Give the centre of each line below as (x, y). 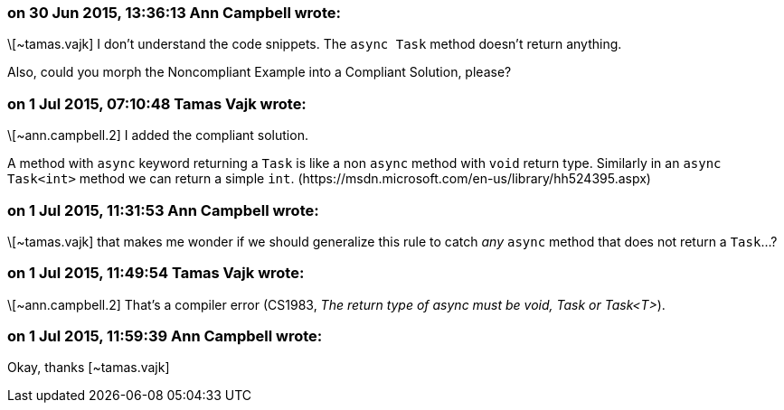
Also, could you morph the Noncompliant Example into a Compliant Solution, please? (260, 72)
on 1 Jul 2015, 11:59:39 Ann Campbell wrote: (165, 336)
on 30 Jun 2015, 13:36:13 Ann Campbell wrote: (174, 13)
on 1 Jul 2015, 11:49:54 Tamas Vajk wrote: (156, 273)
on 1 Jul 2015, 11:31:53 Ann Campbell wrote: (163, 210)
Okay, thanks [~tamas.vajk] (89, 368)
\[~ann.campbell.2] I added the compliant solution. (158, 135)
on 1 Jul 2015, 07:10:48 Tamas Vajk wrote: (157, 103)
